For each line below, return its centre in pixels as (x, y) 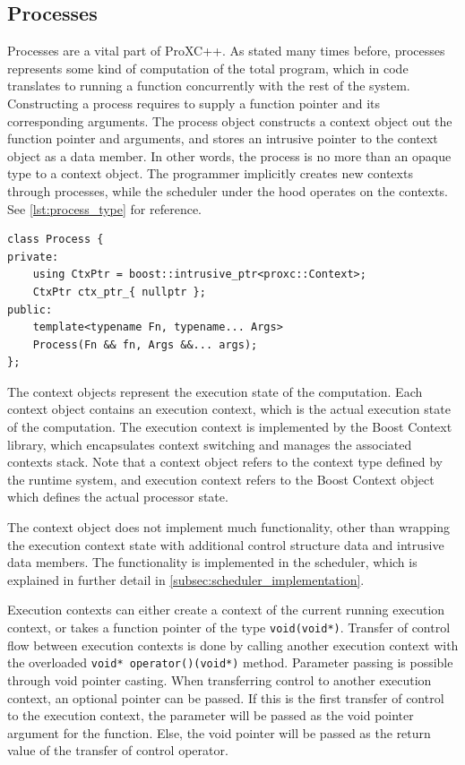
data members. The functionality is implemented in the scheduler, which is (212, 562)
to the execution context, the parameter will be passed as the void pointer (211, 715)
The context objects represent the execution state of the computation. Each (215, 391)
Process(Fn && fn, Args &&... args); (145, 344)
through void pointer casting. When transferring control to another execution (220, 679)
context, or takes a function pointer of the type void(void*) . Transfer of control (229, 627)
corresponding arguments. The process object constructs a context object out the (230, 120)
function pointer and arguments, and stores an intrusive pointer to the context (223, 138)
